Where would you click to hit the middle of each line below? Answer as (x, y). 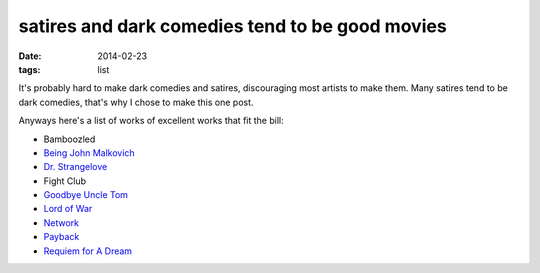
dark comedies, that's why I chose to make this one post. (136, 102)
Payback (61, 237)
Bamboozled (69, 139)
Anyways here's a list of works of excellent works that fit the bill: (151, 121)
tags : (29, 69)
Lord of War (68, 209)
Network (61, 222)
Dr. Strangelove (75, 167)
